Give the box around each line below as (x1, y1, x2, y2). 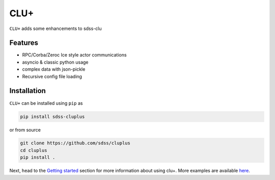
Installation (9, 86, 46, 95)
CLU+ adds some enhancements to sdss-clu (9, 25, 102, 32)
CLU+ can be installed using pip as (9, 100, 83, 106)
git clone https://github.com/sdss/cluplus (20, 140, 131, 146)
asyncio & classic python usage (22, 59, 89, 65)
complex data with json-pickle (22, 66, 86, 72)
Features (9, 39, 38, 47)
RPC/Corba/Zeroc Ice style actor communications (22, 52, 127, 58)
